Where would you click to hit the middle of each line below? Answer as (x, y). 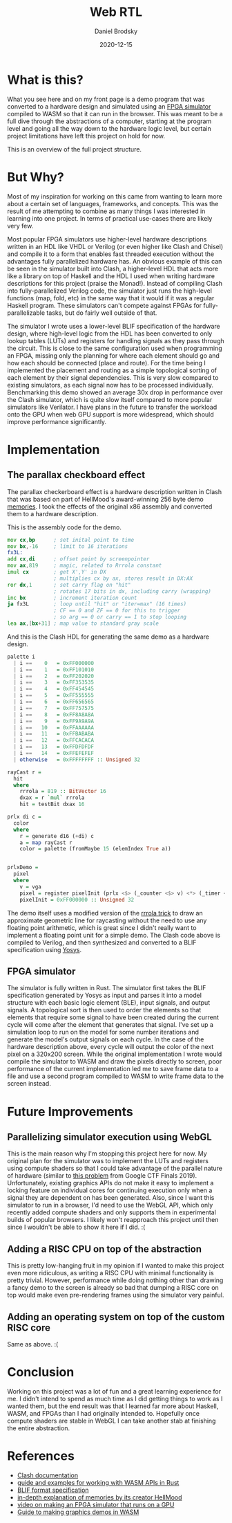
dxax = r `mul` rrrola (52, 798)
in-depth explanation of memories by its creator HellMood (99, 1497)
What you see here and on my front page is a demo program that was (106, 99)
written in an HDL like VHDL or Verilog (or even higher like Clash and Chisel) (115, 246)
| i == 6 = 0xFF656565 (54, 702)
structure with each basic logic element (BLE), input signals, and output (109, 1003)
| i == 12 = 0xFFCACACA (54, 740)
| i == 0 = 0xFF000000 (54, 663)
